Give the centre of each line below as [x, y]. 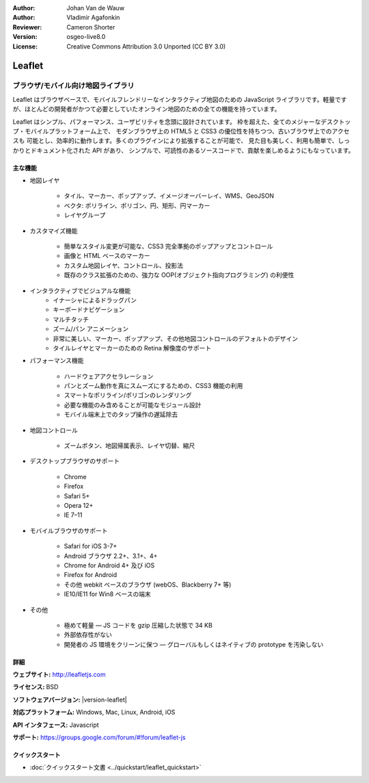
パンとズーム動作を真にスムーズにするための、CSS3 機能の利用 [153, 386]
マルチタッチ [71, 319]
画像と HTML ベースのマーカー [107, 256]
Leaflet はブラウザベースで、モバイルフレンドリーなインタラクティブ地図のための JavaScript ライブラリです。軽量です [180, 99]
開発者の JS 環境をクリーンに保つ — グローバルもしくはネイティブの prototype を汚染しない [194, 644]
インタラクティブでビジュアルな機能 [80, 290]
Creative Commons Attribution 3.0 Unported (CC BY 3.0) [146, 46]
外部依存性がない [88, 635]
